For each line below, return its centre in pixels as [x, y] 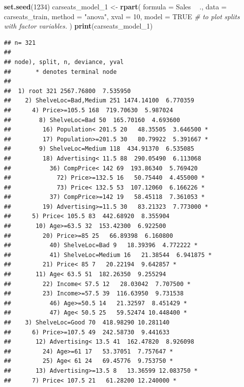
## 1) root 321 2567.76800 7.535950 [67, 91]
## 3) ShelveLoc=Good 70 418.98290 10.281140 [87, 322]
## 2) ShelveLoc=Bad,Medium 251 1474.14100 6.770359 [99, 101]
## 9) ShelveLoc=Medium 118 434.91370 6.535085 [99, 149]
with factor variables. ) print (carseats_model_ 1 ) [78, 26]
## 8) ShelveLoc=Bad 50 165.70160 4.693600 [92, 120]
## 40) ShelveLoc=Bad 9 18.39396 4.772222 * [101, 245]
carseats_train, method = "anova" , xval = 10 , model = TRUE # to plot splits [122, 16]
